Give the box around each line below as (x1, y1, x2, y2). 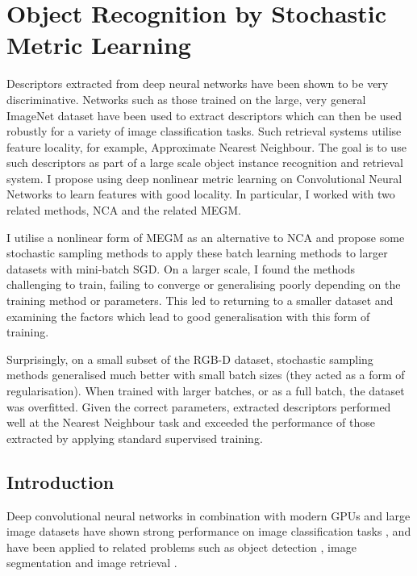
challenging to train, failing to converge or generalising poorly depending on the (6, 276, 401, 293)
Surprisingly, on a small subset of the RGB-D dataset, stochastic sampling (6, 350, 373, 367)
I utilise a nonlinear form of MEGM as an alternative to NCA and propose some (6, 228, 405, 245)
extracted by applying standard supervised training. (6, 429, 263, 446)
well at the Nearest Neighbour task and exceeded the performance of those (6, 414, 375, 431)
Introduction (6, 469, 115, 494)
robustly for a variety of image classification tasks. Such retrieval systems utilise (6, 123, 402, 140)
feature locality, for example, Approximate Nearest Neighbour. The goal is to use (6, 138, 407, 155)
